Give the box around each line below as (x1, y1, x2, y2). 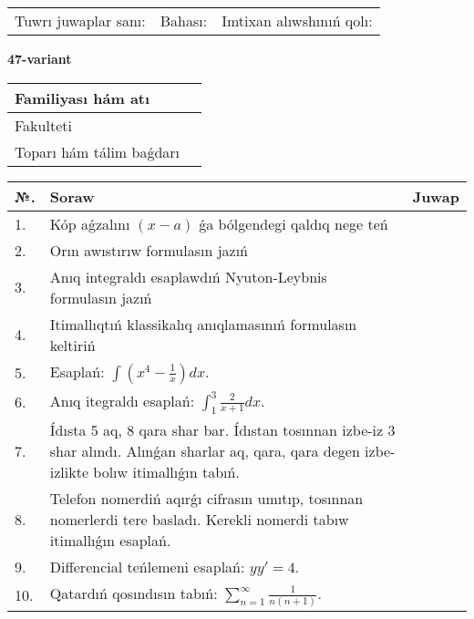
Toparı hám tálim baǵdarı (15, 140, 180, 162)
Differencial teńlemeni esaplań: (49, 555, 245, 577)
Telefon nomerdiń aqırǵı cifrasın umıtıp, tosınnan (49, 487, 364, 509)
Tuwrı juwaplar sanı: (15, 10, 146, 31)
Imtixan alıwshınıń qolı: (222, 10, 373, 31)
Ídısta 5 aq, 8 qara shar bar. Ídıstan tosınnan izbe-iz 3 (49, 418, 396, 440)
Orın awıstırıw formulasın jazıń (49, 239, 248, 261)
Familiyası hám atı (15, 87, 150, 108)
